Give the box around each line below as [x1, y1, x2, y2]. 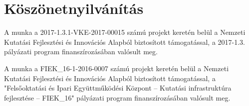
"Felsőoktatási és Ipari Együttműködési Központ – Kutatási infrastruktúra [4, 83, 232, 93]
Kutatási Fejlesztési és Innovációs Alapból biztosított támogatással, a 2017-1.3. [4, 36, 245, 47]
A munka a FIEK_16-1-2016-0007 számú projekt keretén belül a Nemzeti [4, 63, 229, 73]
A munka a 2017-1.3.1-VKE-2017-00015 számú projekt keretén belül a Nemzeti [4, 27, 246, 37]
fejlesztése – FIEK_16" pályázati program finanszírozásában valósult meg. [4, 92, 231, 103]
